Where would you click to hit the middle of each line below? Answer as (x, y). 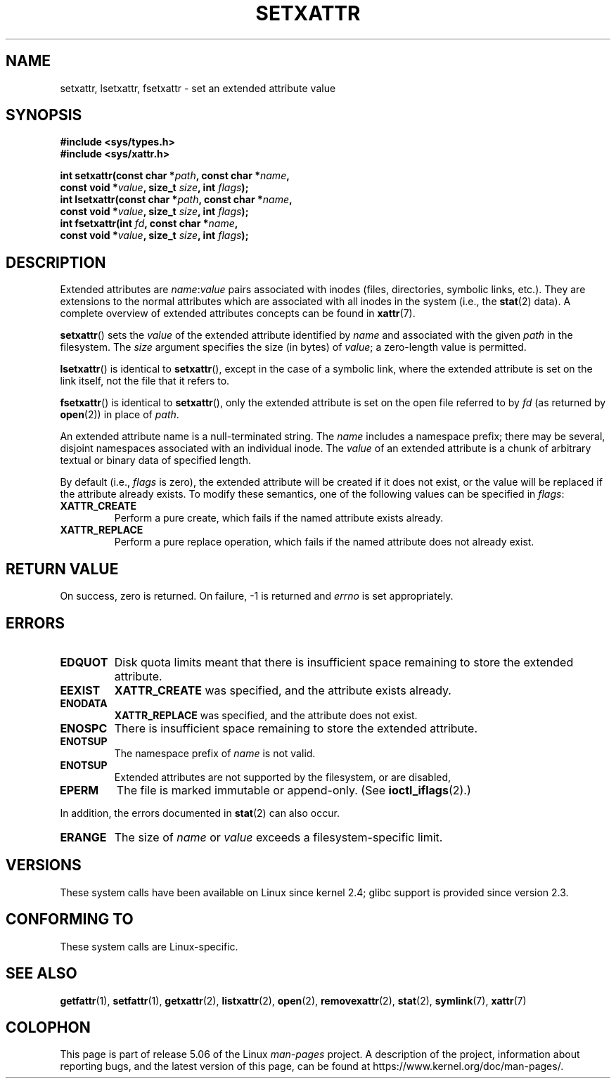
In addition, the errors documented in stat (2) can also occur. (200, 813)
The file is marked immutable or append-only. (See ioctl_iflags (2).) (294, 790)
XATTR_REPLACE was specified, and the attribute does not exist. (266, 715)
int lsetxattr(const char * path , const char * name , (176, 200)
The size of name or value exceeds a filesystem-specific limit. (278, 837)
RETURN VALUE (62, 569)
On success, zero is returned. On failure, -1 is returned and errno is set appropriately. (257, 596)
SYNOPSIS (44, 115)
